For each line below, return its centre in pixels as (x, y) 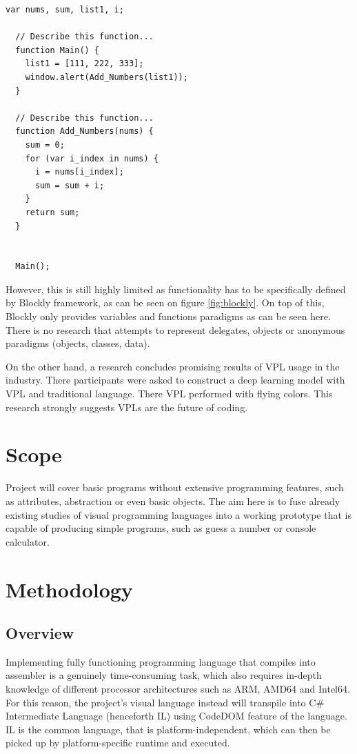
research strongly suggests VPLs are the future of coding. (127, 407)
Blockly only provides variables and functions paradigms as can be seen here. (168, 316)
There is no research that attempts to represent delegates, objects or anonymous (175, 329)
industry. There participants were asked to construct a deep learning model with (175, 380)
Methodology (69, 589)
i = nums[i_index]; (79, 172)
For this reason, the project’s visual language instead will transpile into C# (165, 702)
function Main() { (58, 50)
